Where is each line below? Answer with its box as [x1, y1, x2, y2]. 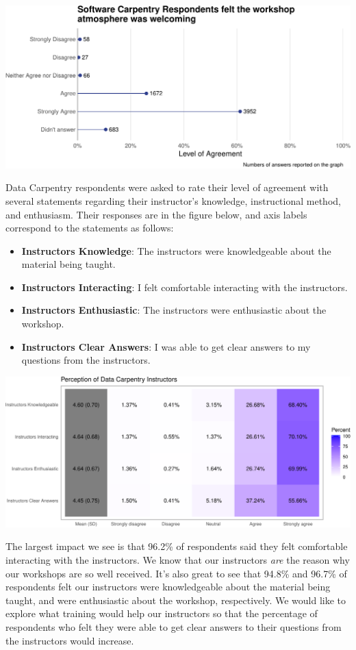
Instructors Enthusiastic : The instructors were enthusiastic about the [21, 303, 327, 317]
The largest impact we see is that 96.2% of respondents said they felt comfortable [5, 539, 348, 553]
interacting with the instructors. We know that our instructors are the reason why [5, 553, 350, 567]
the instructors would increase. [5, 633, 134, 647]
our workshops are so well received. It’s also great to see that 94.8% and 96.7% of [5, 566, 347, 580]
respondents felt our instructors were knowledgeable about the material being [5, 579, 331, 594]
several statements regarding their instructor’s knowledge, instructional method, [5, 193, 341, 208]
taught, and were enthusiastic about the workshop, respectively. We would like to [5, 592, 346, 607]
